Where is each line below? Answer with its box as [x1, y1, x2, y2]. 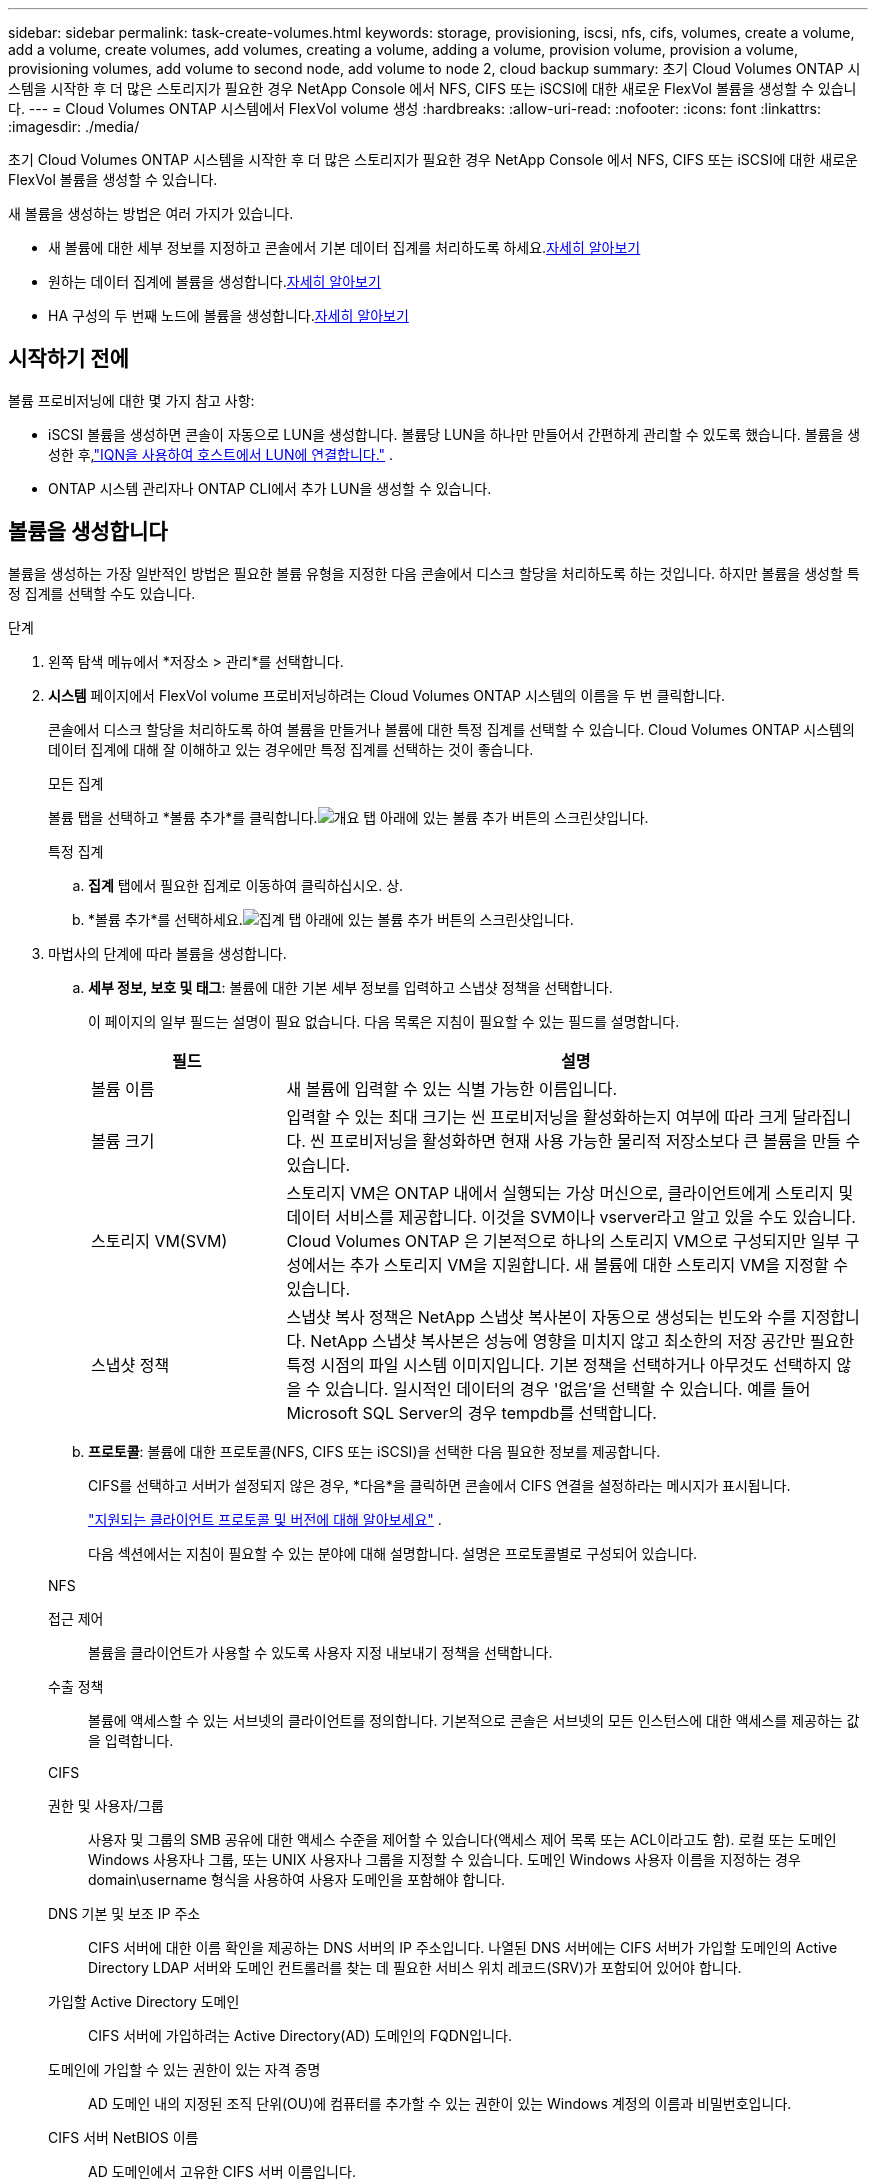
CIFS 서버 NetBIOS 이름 [48, 2128, 199, 2146]
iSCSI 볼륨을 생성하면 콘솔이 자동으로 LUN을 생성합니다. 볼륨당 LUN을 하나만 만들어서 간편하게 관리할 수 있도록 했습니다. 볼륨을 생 [48, 425, 861, 443]
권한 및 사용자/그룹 [48, 1796, 164, 1814]
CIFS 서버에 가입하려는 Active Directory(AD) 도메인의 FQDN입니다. [88, 2026, 512, 2044]
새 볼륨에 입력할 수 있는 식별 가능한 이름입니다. [286, 1078, 618, 1099]
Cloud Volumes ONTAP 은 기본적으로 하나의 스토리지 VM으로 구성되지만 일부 [286, 1230, 841, 1251]
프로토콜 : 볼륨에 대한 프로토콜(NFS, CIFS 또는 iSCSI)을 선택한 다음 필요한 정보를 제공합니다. [88, 1442, 661, 1460]
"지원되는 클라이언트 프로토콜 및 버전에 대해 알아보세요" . [88, 1510, 442, 1528]
